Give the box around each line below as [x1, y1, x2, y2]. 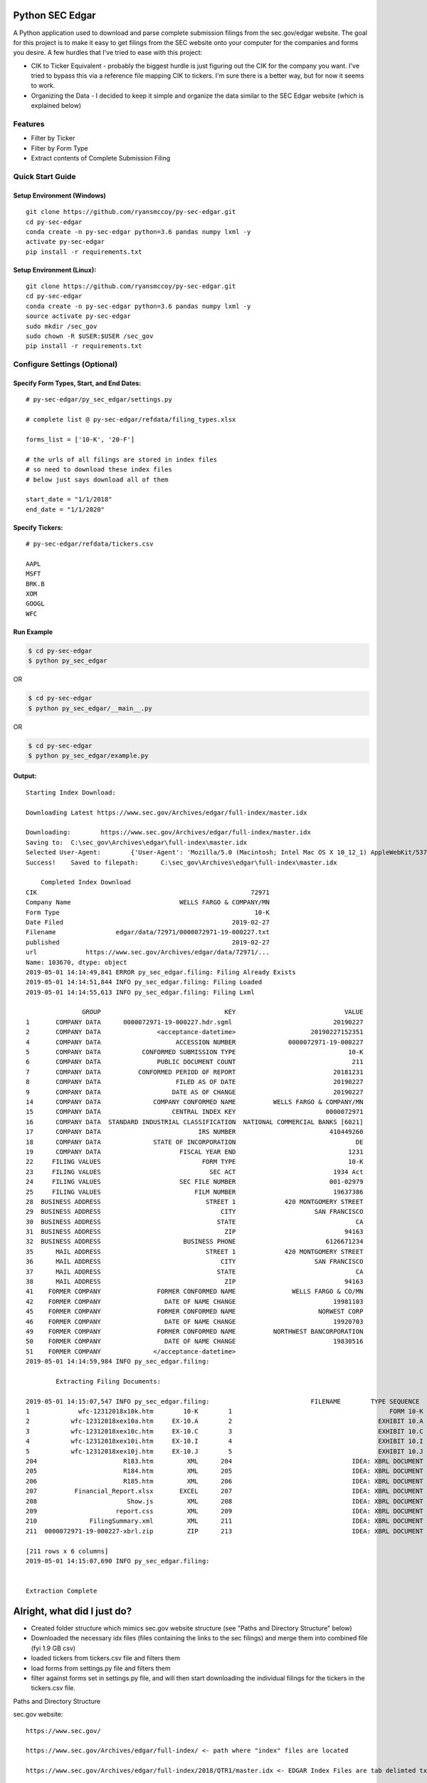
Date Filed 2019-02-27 [26, 918, 270, 926]
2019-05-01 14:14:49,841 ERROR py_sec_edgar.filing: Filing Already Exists [26, 968, 296, 976]
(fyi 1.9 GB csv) [31, 1644, 76, 1652]
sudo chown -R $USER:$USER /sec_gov [26, 332, 154, 340]
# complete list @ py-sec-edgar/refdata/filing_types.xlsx [26, 416, 236, 424]
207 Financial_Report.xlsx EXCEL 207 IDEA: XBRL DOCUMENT [26, 1487, 423, 1496]
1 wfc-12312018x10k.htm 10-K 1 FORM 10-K [26, 1407, 423, 1416]
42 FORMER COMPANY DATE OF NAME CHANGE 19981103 [26, 1297, 364, 1305]
